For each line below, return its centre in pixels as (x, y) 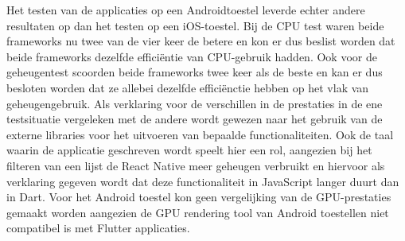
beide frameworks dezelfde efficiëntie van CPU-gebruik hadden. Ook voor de (192, 56)
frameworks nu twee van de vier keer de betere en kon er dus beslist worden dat (201, 41)
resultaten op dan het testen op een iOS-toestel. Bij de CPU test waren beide (195, 25)
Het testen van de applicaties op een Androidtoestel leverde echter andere (186, 10)
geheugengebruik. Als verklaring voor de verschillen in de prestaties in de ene (195, 103)
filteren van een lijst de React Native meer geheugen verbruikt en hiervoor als (196, 165)
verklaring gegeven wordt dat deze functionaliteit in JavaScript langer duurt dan (203, 181)
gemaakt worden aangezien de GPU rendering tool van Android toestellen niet (198, 212)
